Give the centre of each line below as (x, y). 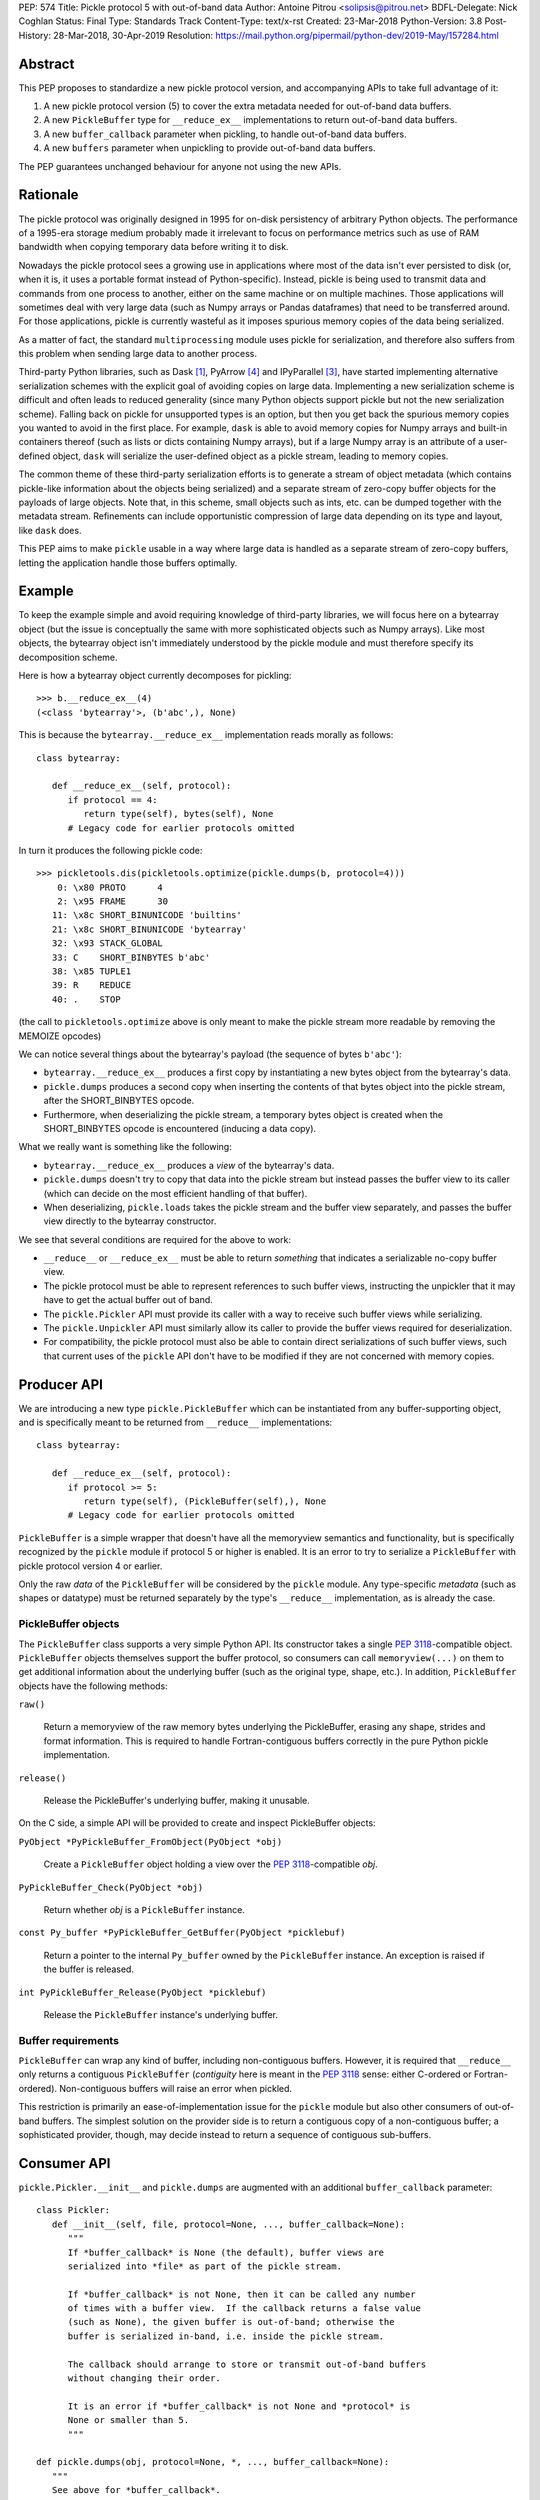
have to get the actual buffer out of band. (128, 1300)
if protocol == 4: (112, 799)
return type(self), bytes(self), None (178, 814)
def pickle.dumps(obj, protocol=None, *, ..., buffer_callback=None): (213, 2462)
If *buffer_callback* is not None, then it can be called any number (241, 2294)
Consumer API (64, 2163)
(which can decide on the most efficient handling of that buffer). (175, 1193)
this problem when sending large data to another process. (137, 354)
